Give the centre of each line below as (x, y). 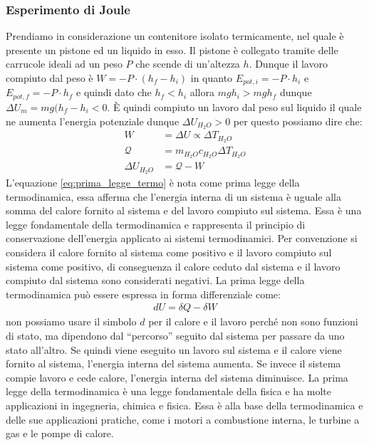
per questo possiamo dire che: (298, 121)
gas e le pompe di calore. (60, 433)
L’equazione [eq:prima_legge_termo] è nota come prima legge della (153, 183)
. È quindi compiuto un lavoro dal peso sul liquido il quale (234, 106)
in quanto (212, 78)
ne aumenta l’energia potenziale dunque (93, 121)
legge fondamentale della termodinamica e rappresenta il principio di (156, 224)
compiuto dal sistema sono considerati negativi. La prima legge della (155, 280)
